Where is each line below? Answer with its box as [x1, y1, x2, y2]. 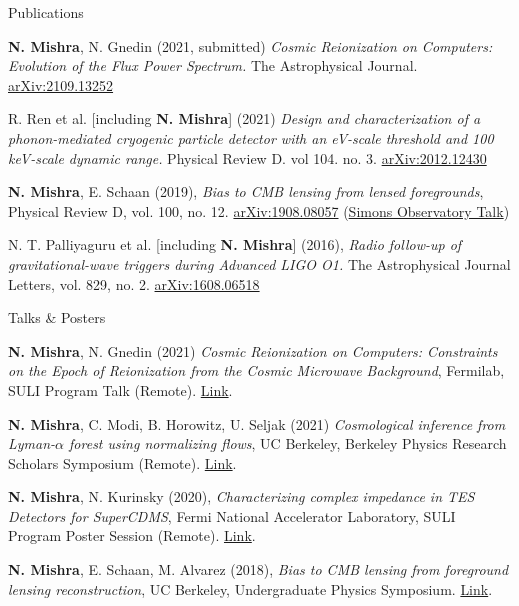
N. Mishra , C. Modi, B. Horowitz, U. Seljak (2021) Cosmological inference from [8, 413, 506, 434]
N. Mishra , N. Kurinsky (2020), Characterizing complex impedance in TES [8, 486, 475, 507]
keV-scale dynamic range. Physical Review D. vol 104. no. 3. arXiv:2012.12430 [8, 147, 487, 168]
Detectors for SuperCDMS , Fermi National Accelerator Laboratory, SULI [8, 505, 456, 526]
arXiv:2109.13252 [8, 74, 114, 95]
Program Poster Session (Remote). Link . [8, 525, 256, 546]
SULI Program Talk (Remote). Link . [8, 379, 233, 400]
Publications [8, 2, 84, 22]
